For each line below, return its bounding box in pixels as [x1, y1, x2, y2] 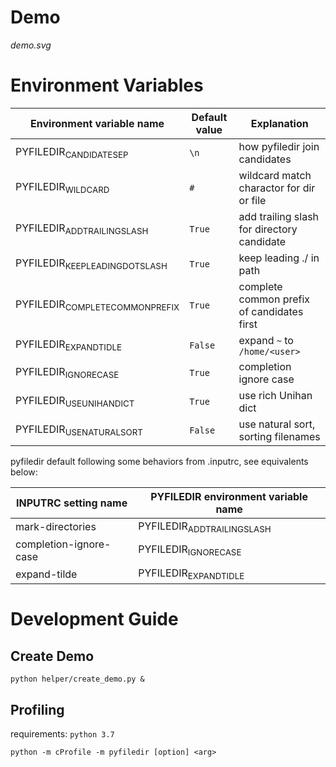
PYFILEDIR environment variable [150, 489, 308, 503]
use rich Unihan [238, 388, 313, 402]
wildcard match [238, 168, 312, 182]
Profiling [10, 701, 65, 718]
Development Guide [10, 608, 179, 631]
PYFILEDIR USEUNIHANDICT [15, 394, 135, 410]
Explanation [250, 116, 309, 130]
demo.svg [10, 39, 52, 51]
